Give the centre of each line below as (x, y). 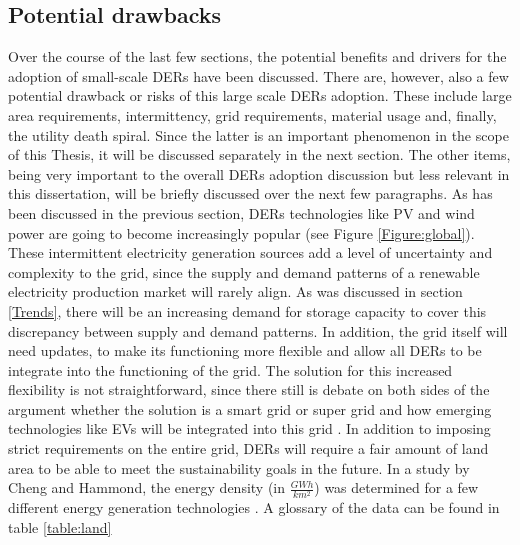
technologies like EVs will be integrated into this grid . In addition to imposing (249, 428)
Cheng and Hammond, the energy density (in (147, 487)
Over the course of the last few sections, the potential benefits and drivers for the (257, 56)
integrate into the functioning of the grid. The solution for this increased (230, 369)
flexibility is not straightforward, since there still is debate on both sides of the (249, 389)
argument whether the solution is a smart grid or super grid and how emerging (250, 408)
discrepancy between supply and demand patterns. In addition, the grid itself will (258, 330)
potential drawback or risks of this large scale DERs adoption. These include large (260, 95)
